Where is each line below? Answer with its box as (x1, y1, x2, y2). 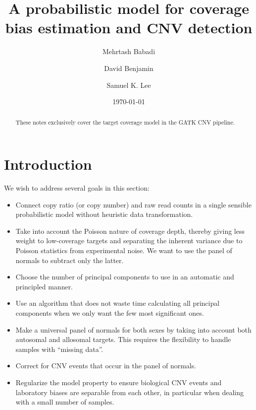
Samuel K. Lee (106, 79, 151, 90)
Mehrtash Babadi (102, 46, 155, 57)
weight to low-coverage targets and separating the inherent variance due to (15, 235, 243, 246)
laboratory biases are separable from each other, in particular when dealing (15, 387, 244, 397)
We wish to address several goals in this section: (4, 183, 150, 193)
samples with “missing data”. (15, 343, 103, 354)
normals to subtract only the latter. (15, 255, 124, 265)
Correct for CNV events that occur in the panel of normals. (15, 360, 197, 371)
